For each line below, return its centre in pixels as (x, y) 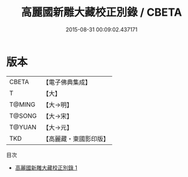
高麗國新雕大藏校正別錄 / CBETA (102, 12)
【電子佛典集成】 (67, 82)
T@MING (22, 105)
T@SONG (23, 115)
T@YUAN (23, 127)
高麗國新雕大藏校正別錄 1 (46, 167)
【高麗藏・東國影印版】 (76, 138)
